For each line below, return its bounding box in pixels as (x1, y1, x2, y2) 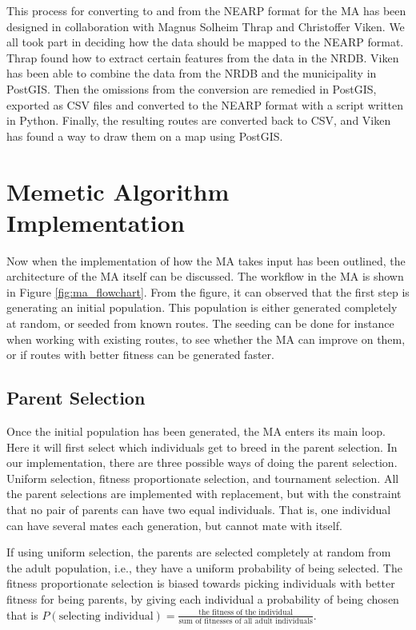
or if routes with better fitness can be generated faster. (6, 346, 274, 363)
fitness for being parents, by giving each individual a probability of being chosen (6, 590, 399, 607)
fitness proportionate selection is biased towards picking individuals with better (6, 575, 395, 592)
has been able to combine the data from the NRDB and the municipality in (6, 65, 377, 82)
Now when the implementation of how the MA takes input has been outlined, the (6, 252, 406, 269)
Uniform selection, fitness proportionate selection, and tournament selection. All (6, 469, 399, 486)
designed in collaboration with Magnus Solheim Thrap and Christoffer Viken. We (6, 18, 405, 34)
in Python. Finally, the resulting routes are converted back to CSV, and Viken (6, 112, 391, 129)
